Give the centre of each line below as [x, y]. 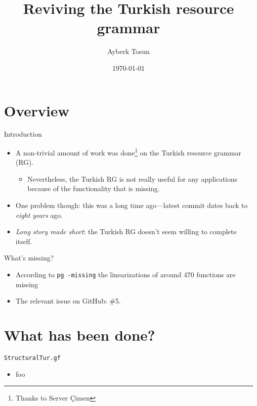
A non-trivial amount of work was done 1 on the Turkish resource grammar [128, 152]
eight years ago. [39, 215]
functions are [216, 275]
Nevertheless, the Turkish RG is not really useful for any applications [132, 178]
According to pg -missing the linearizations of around [99, 275]
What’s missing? [29, 258]
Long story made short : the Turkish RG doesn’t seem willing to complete [126, 231]
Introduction [23, 134]
